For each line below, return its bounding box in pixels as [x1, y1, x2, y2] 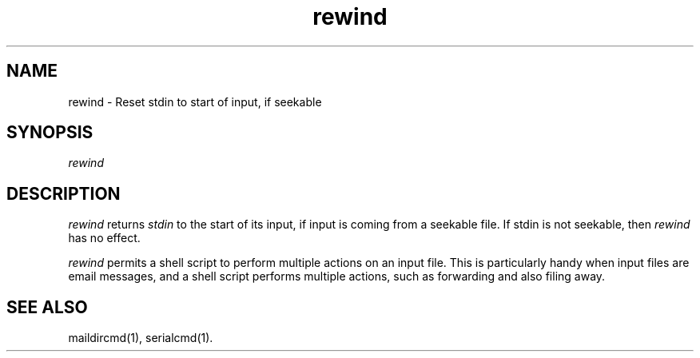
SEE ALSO [6, 296, 88, 317]
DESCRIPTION [6, 183, 121, 204]
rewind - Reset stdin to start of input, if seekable [68, 94, 322, 109]
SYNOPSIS [6, 122, 93, 143]
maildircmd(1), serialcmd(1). [68, 331, 213, 345]
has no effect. [68, 231, 141, 245]
